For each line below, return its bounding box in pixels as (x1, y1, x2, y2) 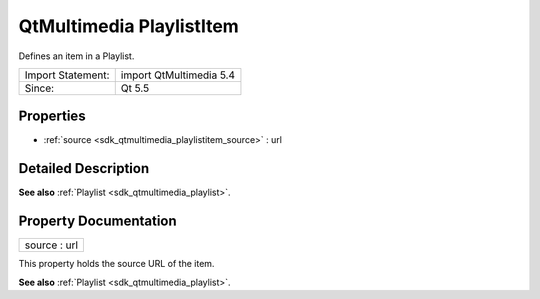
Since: (24, 81, 55, 95)
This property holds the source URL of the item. (18, 258, 215, 270)
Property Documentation (18, 213, 177, 230)
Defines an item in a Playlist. (18, 50, 135, 62)
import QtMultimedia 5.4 (120, 68, 235, 82)
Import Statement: (24, 68, 110, 82)
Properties (18, 108, 86, 125)
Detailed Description (18, 160, 150, 177)
